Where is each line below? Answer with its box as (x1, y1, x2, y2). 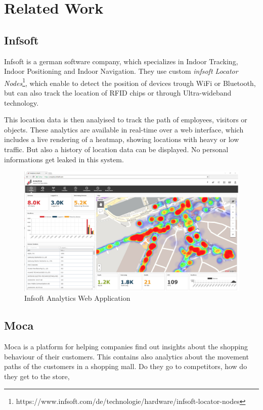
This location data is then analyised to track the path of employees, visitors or (4, 114, 247, 125)
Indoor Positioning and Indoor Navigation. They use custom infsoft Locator (4, 66, 238, 76)
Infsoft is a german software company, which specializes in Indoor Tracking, (4, 56, 238, 66)
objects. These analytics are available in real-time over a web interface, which (4, 124, 244, 134)
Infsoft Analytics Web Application (24, 293, 130, 303)
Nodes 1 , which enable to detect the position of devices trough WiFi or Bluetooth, (4, 76, 256, 88)
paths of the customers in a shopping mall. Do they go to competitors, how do (4, 361, 247, 372)
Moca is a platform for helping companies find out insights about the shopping (4, 341, 248, 352)
